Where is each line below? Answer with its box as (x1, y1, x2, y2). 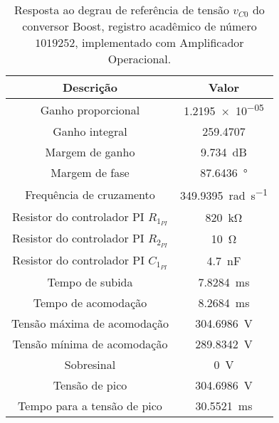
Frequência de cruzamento (25, 186, 155, 203)
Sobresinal (64, 355, 116, 373)
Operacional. (107, 50, 172, 67)
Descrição (62, 79, 117, 95)
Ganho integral (53, 123, 127, 140)
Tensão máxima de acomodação (11, 314, 169, 331)
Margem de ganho (45, 144, 135, 161)
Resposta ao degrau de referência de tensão (14, 1, 229, 18)
